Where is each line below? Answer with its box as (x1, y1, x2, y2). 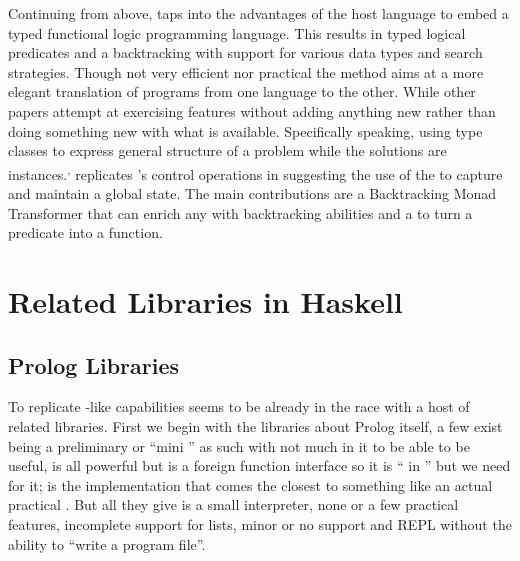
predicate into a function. (8, 222, 163, 243)
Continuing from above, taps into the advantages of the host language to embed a (8, 3, 509, 23)
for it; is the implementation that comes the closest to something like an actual (8, 474, 493, 495)
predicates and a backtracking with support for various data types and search (8, 42, 483, 63)
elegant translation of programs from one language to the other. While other (8, 81, 476, 102)
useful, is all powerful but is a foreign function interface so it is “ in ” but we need (8, 455, 511, 476)
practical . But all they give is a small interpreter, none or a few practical (8, 494, 459, 515)
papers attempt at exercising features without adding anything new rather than (8, 100, 496, 121)
